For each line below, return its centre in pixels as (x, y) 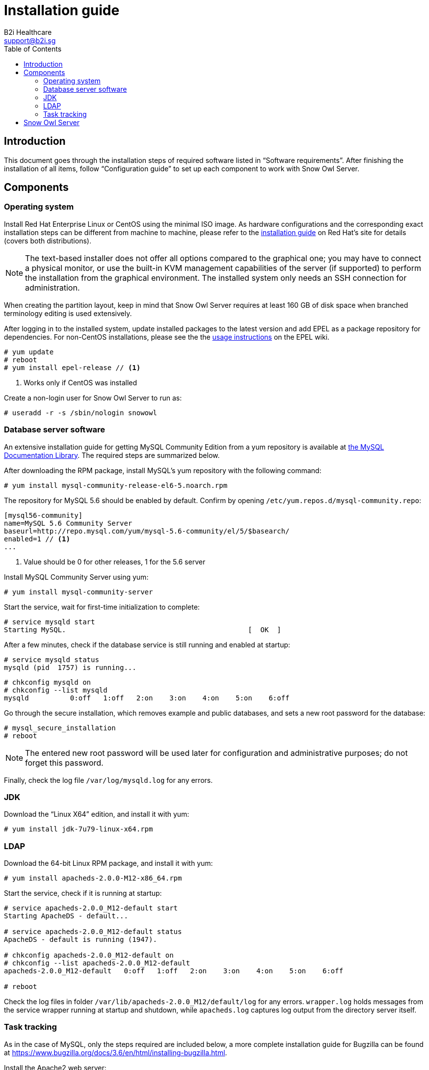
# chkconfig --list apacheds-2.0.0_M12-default (97, 963)
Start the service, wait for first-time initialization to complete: (102, 607)
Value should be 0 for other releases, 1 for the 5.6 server (115, 562)
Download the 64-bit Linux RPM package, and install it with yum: (108, 863)
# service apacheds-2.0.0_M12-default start (91, 908)
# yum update (29, 352)
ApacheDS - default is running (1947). (80, 940)
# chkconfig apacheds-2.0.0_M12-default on (89, 955)
